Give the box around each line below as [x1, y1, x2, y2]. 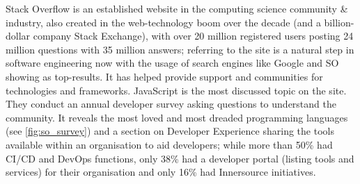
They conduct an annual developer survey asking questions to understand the [6, 97, 336, 111]
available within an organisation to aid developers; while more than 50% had [6, 137, 333, 151]
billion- [324, 15, 354, 29]
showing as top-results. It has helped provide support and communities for [6, 69, 323, 83]
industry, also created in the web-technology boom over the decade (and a [6, 15, 321, 29]
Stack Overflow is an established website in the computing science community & [6, 1, 348, 15]
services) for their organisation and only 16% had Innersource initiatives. [6, 165, 316, 179]
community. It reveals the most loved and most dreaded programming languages [6, 110, 348, 124]
